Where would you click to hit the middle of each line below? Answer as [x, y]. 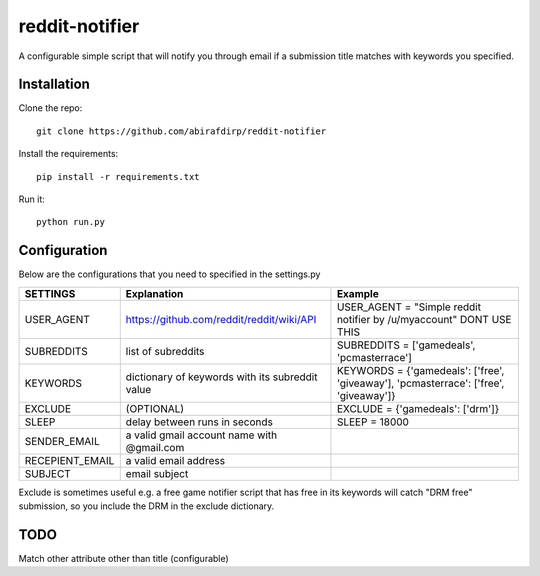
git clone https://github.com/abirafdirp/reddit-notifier [181, 131]
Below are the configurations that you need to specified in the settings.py [169, 274]
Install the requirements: [68, 154]
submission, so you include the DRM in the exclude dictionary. [146, 506]
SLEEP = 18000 [373, 422]
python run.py [70, 222]
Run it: [31, 199]
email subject [157, 473]
